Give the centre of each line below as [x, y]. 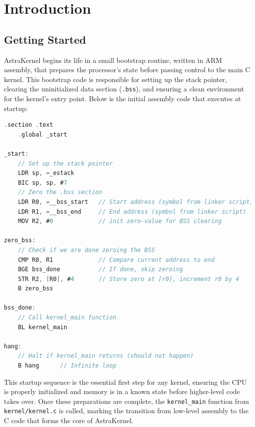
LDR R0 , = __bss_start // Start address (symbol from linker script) [136, 202]
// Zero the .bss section [60, 192]
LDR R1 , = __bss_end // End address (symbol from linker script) [132, 212]
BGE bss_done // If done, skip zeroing [101, 270]
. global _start [42, 134]
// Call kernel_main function [67, 318]
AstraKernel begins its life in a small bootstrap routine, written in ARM [113, 60]
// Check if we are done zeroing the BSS [86, 250]
